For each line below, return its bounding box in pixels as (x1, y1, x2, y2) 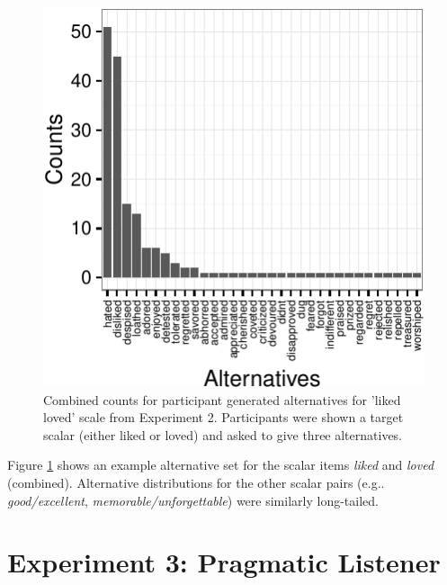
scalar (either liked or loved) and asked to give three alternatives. (43, 425, 403, 444)
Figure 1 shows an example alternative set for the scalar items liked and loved (7, 455, 434, 474)
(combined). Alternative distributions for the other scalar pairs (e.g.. (7, 472, 385, 491)
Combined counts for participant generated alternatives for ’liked (43, 390, 401, 409)
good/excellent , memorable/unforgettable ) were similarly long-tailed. (7, 490, 379, 509)
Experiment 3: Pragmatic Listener (7, 544, 441, 580)
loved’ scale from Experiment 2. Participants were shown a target (43, 408, 404, 427)
